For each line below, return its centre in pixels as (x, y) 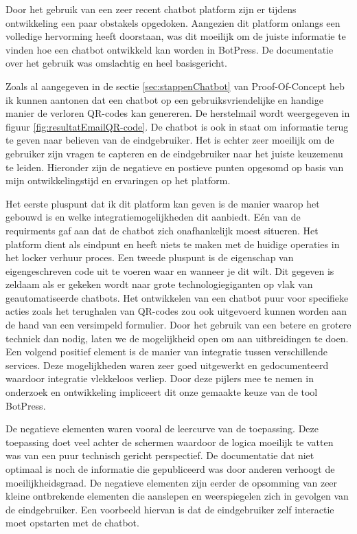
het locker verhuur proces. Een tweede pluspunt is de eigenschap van (150, 257)
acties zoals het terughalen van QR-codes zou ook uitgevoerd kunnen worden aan (176, 311)
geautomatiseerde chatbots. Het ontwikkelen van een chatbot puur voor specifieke (177, 297)
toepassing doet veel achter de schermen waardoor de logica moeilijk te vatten (170, 442)
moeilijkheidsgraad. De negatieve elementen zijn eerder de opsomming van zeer (172, 482)
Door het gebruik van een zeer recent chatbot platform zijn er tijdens (151, 9)
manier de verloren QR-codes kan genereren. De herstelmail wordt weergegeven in (178, 113)
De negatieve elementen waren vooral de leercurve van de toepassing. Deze (162, 429)
